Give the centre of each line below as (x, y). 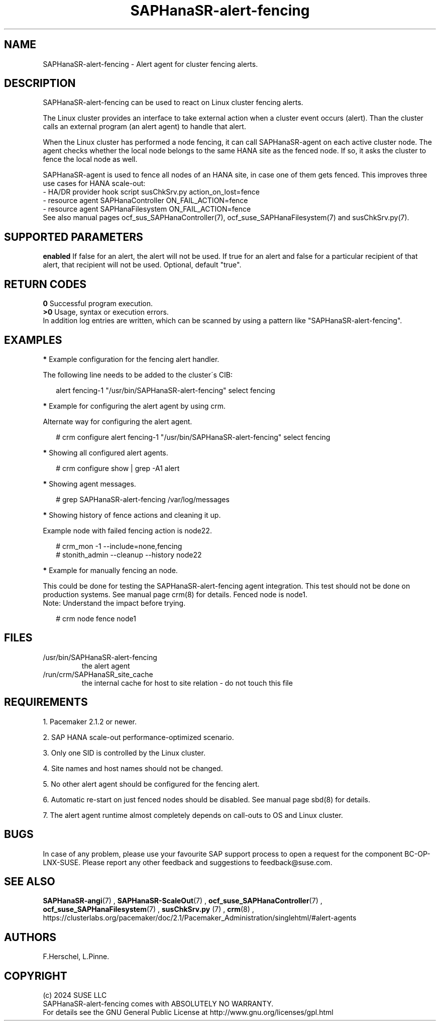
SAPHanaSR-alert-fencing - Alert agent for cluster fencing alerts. (150, 64)
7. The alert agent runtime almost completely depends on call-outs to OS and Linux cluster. (193, 815)
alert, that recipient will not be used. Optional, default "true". (142, 265)
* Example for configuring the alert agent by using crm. (134, 406)
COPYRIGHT (36, 976)
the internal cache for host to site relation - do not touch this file (187, 683)
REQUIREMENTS (46, 702)
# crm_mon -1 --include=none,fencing (119, 546)
